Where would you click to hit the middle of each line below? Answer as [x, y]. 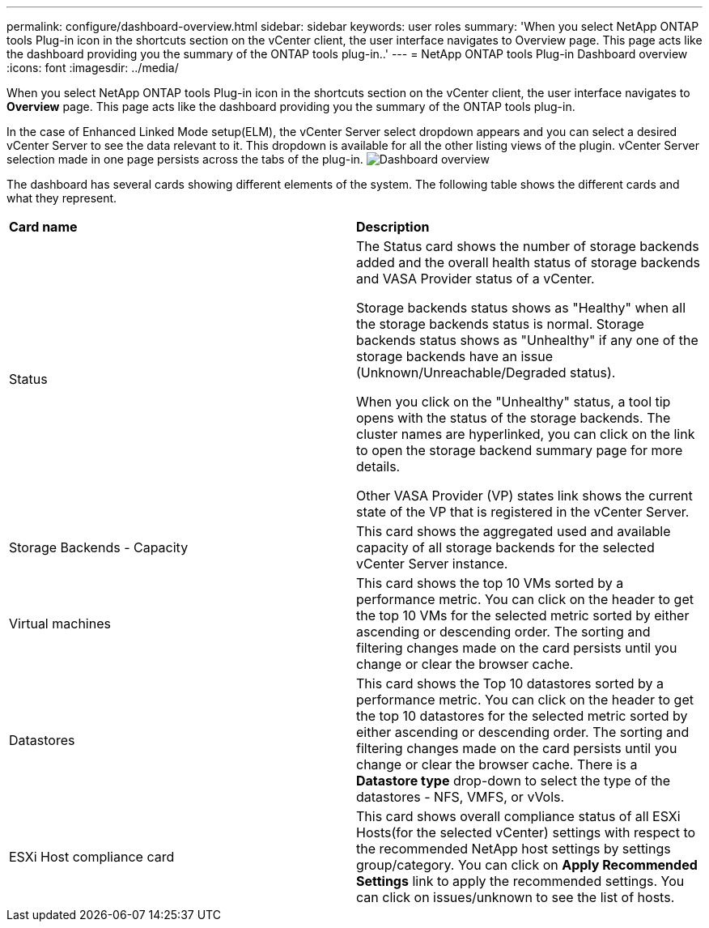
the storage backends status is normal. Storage [500, 324]
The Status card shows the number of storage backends [528, 246]
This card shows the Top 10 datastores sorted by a [510, 683]
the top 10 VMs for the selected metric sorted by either [523, 615]
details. [378, 466]
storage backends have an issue [454, 356]
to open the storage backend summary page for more [520, 450]
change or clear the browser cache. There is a [497, 764]
